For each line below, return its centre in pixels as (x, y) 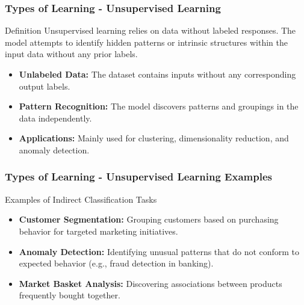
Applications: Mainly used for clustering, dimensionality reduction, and (154, 138)
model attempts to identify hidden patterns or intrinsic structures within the (147, 42)
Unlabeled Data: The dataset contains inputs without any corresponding (157, 74)
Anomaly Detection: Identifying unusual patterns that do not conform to (159, 251)
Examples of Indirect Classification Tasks (81, 199)
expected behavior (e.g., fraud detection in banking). (116, 263)
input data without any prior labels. (71, 54)
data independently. (55, 118)
